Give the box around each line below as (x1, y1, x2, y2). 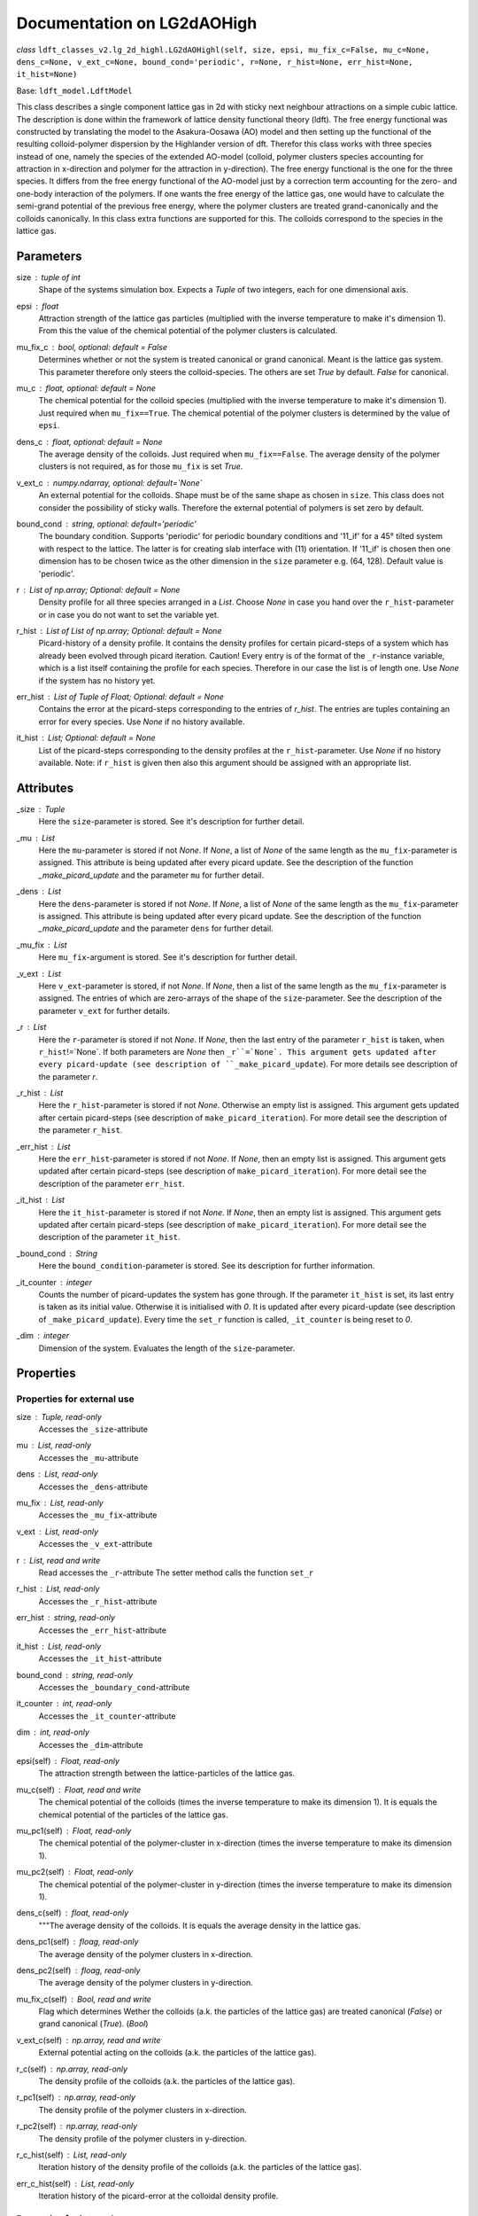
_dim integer (16, 1330, 70, 1341)
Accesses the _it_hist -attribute (38, 1653, 163, 1664)
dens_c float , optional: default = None (16, 436, 163, 447)
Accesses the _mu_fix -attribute (38, 1510, 158, 1520)
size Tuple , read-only (16, 1411, 102, 1422)
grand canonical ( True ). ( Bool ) (38, 2018, 149, 2029)
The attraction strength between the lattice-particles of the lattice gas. (38, 1768, 296, 1779)
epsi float (16, 300, 59, 311)
